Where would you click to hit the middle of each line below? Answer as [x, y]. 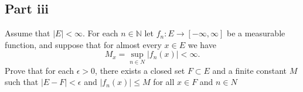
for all [164, 82]
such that [22, 82]
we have [202, 44]
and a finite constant [250, 70]
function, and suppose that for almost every [83, 44]
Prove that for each [40, 70]
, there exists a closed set [140, 70]
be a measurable [256, 33]
